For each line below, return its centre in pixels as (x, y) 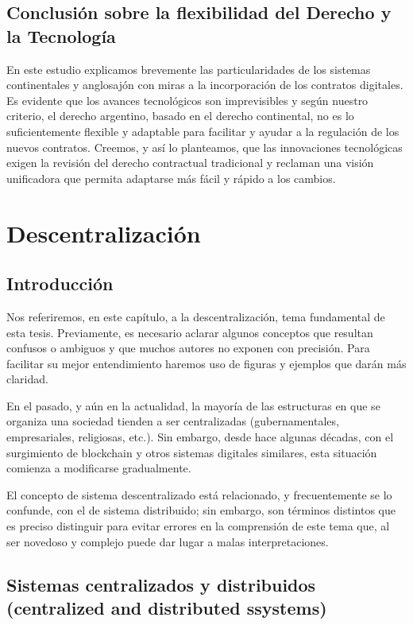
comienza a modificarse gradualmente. (99, 468)
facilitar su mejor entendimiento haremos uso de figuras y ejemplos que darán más (206, 363)
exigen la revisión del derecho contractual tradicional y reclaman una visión (190, 163)
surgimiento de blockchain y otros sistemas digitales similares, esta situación (192, 452)
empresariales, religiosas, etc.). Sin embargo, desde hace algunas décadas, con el (200, 437)
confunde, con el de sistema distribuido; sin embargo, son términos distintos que (201, 510)
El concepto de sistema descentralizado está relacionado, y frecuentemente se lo (199, 494)
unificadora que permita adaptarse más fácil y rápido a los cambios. (171, 178)
